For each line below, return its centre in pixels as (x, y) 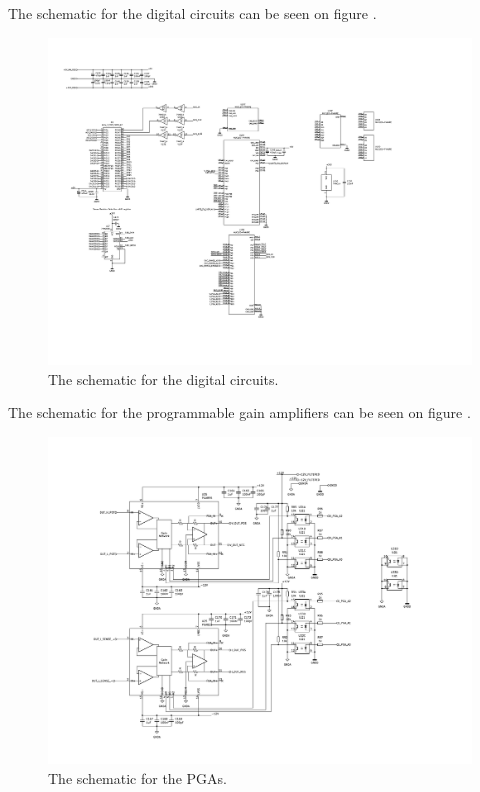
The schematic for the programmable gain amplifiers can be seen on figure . (239, 412)
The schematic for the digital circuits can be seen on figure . (192, 13)
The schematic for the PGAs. (137, 778)
